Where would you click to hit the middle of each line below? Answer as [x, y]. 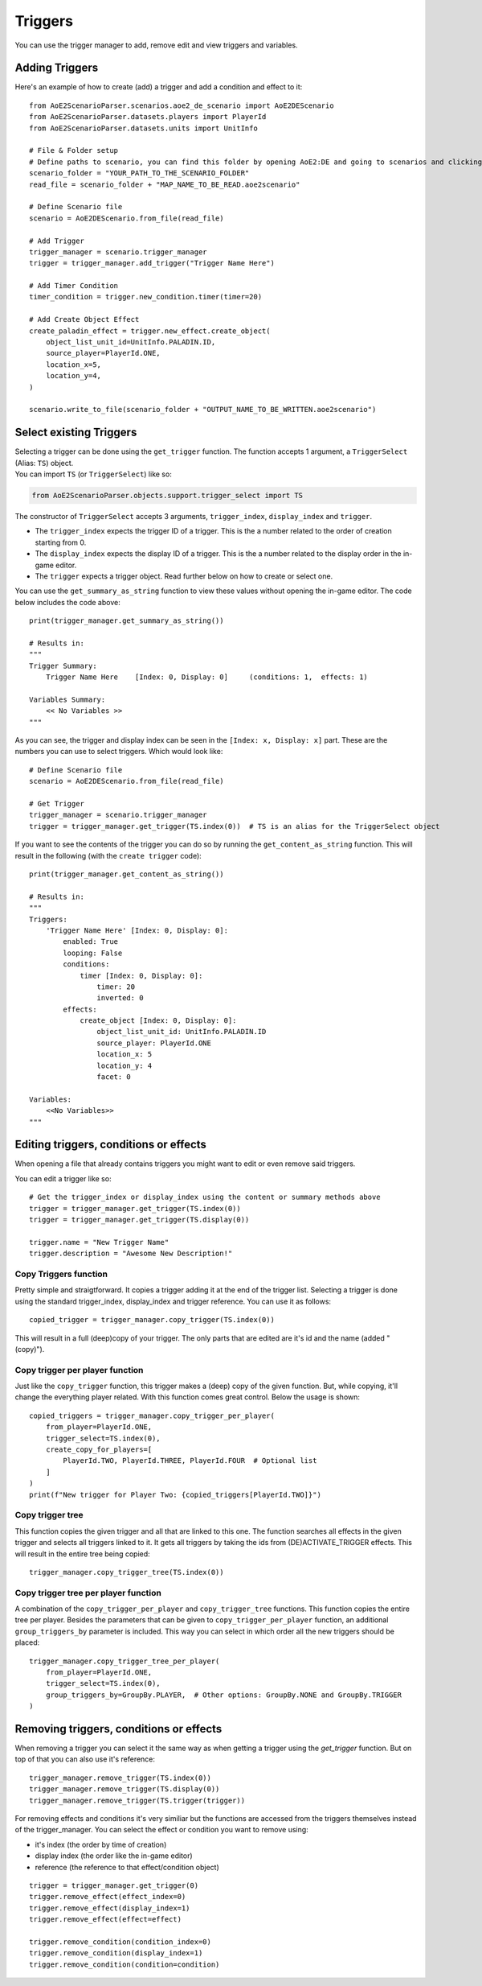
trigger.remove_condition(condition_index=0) [120, 1942]
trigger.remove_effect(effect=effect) [106, 1920]
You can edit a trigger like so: [63, 1178]
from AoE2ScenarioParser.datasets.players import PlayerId [148, 117]
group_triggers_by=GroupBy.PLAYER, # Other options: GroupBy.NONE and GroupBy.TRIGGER [223, 1695]
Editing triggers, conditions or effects [110, 1145]
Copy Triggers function [61, 1274]
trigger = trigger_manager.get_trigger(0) [114, 1885]
